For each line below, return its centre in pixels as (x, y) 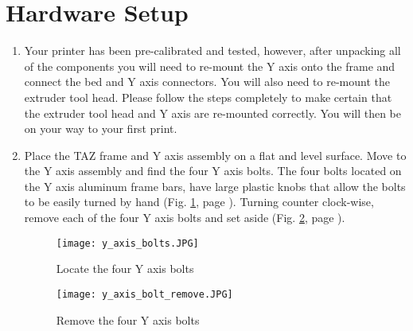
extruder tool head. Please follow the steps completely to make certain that (208, 97)
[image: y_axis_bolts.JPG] (127, 243)
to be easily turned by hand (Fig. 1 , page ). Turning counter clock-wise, (199, 202)
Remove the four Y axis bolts (128, 319)
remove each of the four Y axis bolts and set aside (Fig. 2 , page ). (185, 218)
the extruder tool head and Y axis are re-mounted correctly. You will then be (213, 113)
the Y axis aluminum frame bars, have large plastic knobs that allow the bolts (215, 186)
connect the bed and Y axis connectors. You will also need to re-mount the (207, 82)
